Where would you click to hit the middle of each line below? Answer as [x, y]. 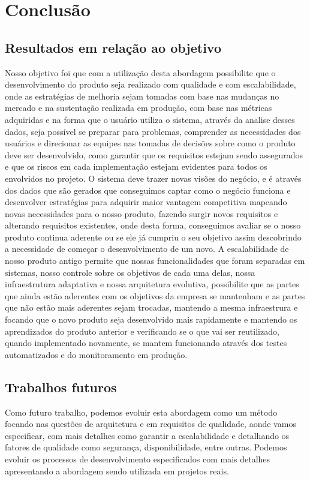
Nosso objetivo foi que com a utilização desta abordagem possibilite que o [140, 72]
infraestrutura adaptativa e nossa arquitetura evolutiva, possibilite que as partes [152, 284]
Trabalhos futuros [61, 387]
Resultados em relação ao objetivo [113, 47]
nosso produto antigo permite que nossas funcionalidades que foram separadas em [155, 261]
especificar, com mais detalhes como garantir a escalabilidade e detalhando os [147, 435]
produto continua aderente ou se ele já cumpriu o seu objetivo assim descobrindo [153, 237]
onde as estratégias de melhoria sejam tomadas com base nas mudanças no [142, 96]
